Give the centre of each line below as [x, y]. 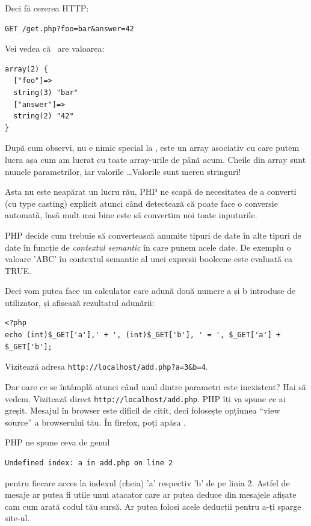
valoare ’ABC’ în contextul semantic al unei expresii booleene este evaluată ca [149, 259]
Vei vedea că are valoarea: [55, 48]
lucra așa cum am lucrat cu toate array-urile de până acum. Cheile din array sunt [155, 159]
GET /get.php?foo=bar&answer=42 [69, 29]
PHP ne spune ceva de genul [57, 442]
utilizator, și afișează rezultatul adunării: [80, 302]
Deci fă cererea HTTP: [47, 8]
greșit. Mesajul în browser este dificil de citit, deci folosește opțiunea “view [143, 410]
